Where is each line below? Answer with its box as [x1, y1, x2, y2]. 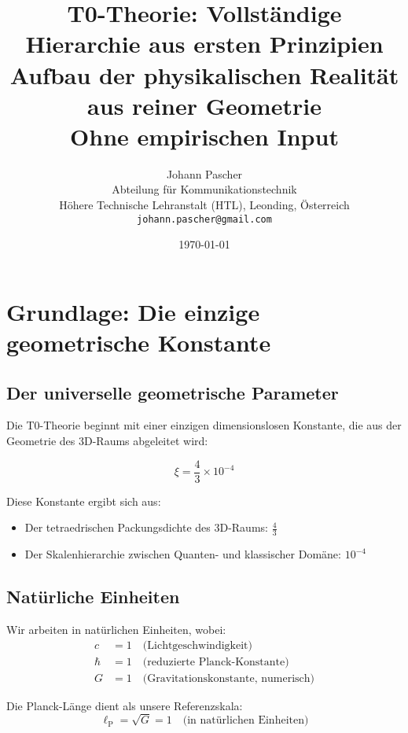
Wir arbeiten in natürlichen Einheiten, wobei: [6, 621, 226, 637]
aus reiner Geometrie [87, 89, 322, 121]
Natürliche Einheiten [6, 584, 180, 609]
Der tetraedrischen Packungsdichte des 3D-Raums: [24, 519, 268, 536]
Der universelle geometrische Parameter [6, 380, 339, 404]
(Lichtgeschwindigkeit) [142, 639, 252, 651]
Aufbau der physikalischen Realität [9, 58, 399, 90]
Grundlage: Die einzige [6, 295, 260, 327]
